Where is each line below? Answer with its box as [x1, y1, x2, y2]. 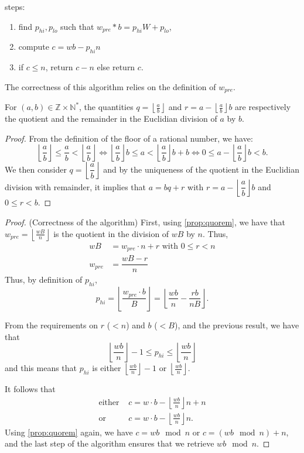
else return [97, 61, 135, 73]
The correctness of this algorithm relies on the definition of [5, 80, 216, 92]
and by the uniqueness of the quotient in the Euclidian [103, 163, 300, 175]
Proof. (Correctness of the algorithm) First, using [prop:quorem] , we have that [5, 216, 286, 228]
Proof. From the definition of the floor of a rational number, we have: [5, 132, 253, 144]
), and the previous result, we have [174, 318, 299, 331]
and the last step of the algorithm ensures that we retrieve [5, 437, 214, 449]
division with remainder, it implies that [5, 180, 146, 193]
